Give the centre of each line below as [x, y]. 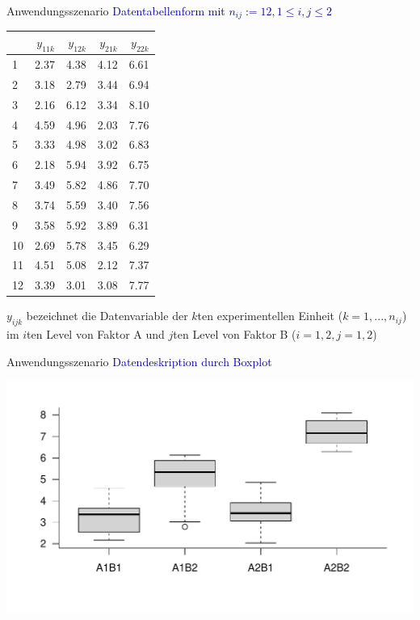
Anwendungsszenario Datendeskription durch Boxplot [139, 361]
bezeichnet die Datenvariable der [107, 316]
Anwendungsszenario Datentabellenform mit [116, 11]
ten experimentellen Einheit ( [270, 316]
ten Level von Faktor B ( [235, 334]
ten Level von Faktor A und [96, 334]
